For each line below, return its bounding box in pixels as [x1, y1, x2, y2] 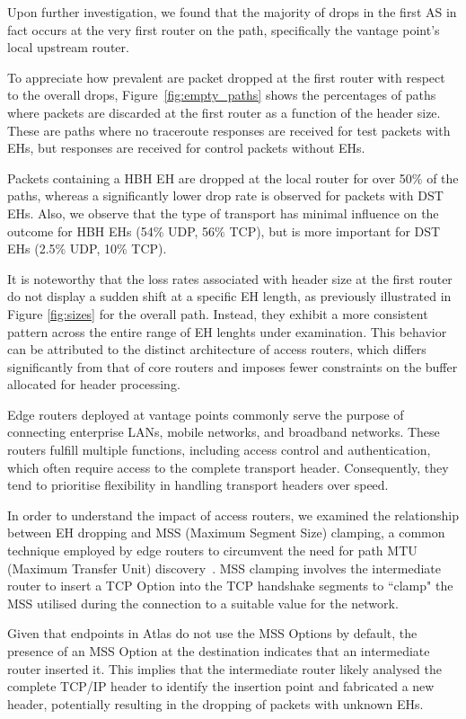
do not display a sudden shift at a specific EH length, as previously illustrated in [7, 287, 452, 306]
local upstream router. [7, 38, 129, 57]
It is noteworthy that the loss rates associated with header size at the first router [7, 269, 453, 288]
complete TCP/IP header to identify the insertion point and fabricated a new [7, 677, 435, 696]
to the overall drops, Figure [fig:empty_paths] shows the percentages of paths [7, 85, 436, 104]
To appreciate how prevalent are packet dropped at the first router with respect [7, 67, 445, 86]
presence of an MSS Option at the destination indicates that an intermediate [7, 642, 430, 660]
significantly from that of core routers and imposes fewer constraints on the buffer [7, 357, 458, 376]
